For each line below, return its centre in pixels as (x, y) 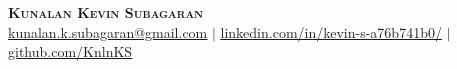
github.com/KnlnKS (70, 51)
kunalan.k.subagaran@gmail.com (108, 31)
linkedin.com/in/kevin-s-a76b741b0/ (331, 31)
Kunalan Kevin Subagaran (106, 12)
